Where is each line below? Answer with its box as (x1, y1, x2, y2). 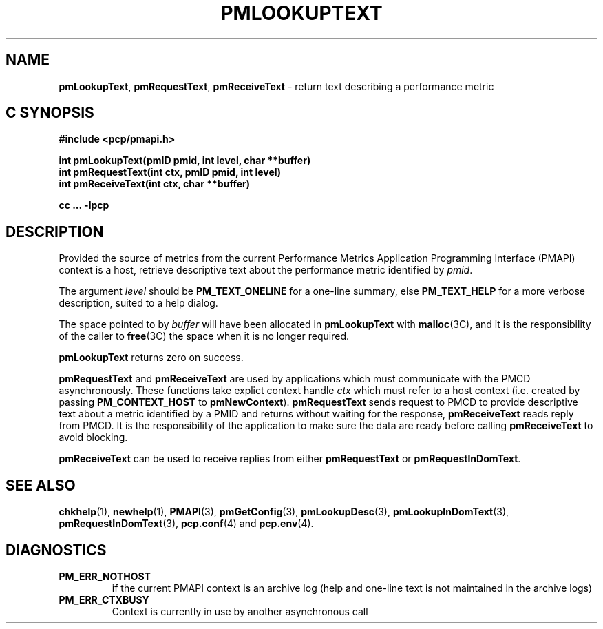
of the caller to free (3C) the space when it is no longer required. (59, 330, 350, 342)
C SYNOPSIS (6, 104, 94, 122)
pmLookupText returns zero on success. (59, 351, 244, 364)
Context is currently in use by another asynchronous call (112, 605, 368, 617)
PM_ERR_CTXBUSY (59, 593, 149, 606)
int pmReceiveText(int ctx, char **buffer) (59, 178, 250, 190)
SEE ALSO (6, 476, 76, 494)
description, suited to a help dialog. (59, 297, 218, 309)
